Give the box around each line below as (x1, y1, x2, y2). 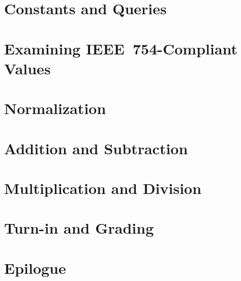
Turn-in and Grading (4, 217, 154, 238)
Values (4, 58, 51, 78)
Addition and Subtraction (4, 137, 188, 158)
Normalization (4, 98, 106, 119)
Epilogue (4, 257, 66, 278)
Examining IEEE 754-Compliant (4, 38, 238, 59)
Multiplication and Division (4, 177, 202, 198)
